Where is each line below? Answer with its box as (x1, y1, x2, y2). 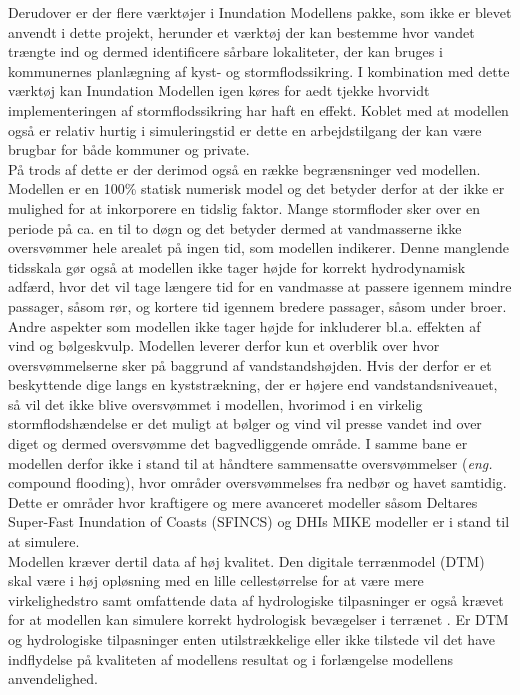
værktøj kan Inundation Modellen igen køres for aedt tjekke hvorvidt (8, 80, 430, 101)
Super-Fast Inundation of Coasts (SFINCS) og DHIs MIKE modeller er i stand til (8, 511, 510, 532)
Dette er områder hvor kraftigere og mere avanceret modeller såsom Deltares (8, 491, 478, 512)
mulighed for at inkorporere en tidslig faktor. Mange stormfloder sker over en (8, 197, 480, 218)
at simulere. (8, 531, 80, 552)
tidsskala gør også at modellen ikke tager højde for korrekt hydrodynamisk (8, 256, 466, 277)
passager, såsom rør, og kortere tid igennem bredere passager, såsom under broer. (8, 295, 507, 316)
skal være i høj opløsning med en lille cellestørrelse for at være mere (8, 570, 424, 591)
